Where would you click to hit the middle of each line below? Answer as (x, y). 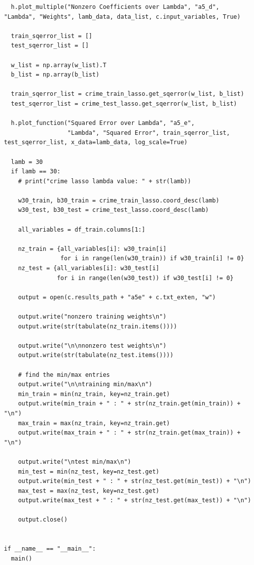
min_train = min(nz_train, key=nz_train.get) (94, 394)
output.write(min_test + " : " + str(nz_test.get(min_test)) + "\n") (135, 481)
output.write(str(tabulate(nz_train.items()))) (97, 326)
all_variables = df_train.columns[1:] (82, 229)
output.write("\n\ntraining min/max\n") (85, 384)
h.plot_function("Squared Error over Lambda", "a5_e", (103, 123)
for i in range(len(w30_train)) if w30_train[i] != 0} (152, 259)
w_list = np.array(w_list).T (59, 65)
